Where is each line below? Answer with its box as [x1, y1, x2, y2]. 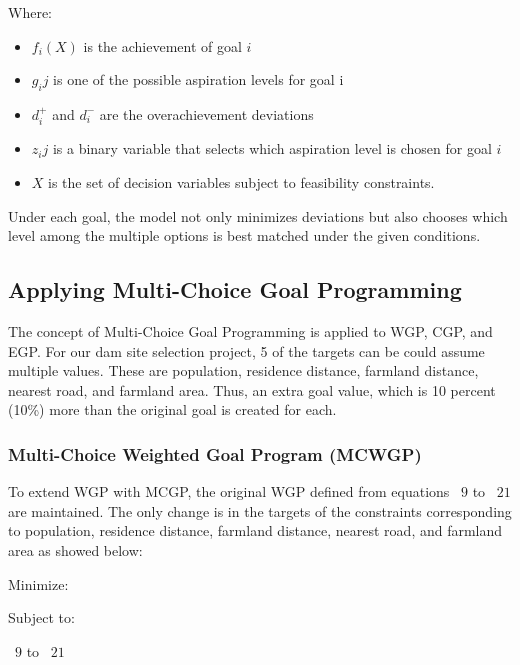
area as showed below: [8, 539, 143, 560]
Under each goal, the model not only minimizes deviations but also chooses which [8, 205, 508, 226]
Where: [8, 2, 52, 22]
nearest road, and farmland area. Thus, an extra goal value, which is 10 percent [8, 379, 496, 400]
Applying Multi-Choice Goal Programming [8, 274, 462, 305]
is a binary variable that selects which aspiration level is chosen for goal [52, 138, 492, 159]
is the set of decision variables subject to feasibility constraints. [48, 172, 435, 192]
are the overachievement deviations [99, 103, 314, 124]
